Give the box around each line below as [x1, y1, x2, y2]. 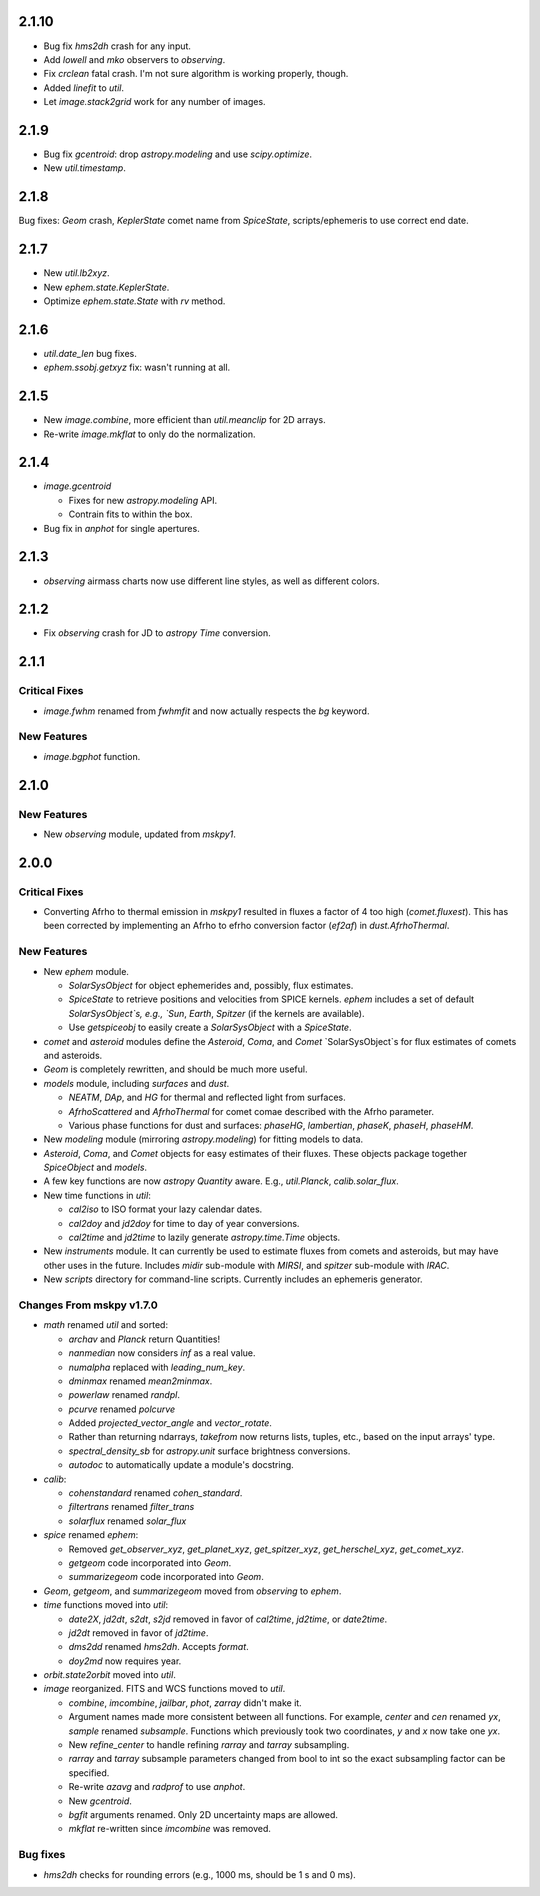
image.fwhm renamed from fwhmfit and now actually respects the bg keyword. [43, 705, 370, 717]
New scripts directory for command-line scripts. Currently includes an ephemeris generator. [43, 1273, 423, 1285]
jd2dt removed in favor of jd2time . [68, 1626, 209, 1639]
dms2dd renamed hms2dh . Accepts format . [68, 1641, 249, 1653]
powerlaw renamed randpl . [68, 1389, 180, 1401]
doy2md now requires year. [68, 1655, 182, 1667]
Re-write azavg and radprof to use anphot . [68, 1781, 246, 1793]
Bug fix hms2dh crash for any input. [43, 40, 192, 52]
